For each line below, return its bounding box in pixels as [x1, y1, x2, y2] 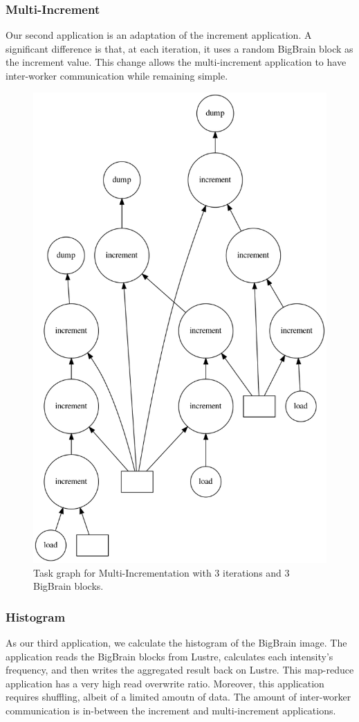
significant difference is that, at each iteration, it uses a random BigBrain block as [6, 41, 353, 55]
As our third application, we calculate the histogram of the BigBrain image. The [6, 635, 347, 650]
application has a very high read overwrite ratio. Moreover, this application [6, 676, 324, 690]
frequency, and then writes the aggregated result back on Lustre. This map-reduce [6, 662, 354, 677]
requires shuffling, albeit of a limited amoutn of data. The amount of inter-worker [6, 689, 351, 704]
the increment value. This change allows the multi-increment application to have [6, 55, 347, 69]
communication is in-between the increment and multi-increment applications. [6, 703, 336, 718]
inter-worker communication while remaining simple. [6, 69, 228, 82]
